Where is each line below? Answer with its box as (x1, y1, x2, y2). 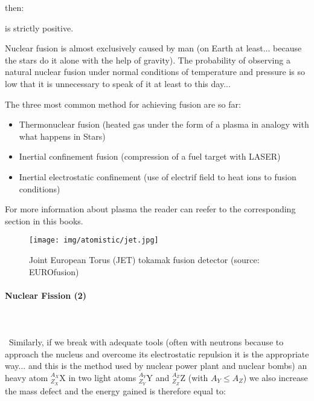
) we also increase (243, 371, 308, 383)
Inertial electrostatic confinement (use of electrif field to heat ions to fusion (19, 170, 296, 183)
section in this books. (5, 214, 83, 227)
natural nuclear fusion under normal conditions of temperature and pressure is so (5, 65, 306, 78)
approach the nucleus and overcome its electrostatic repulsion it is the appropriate (5, 347, 309, 360)
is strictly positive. (5, 21, 74, 34)
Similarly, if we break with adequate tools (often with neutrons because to (8, 336, 284, 348)
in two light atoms (68, 371, 136, 383)
